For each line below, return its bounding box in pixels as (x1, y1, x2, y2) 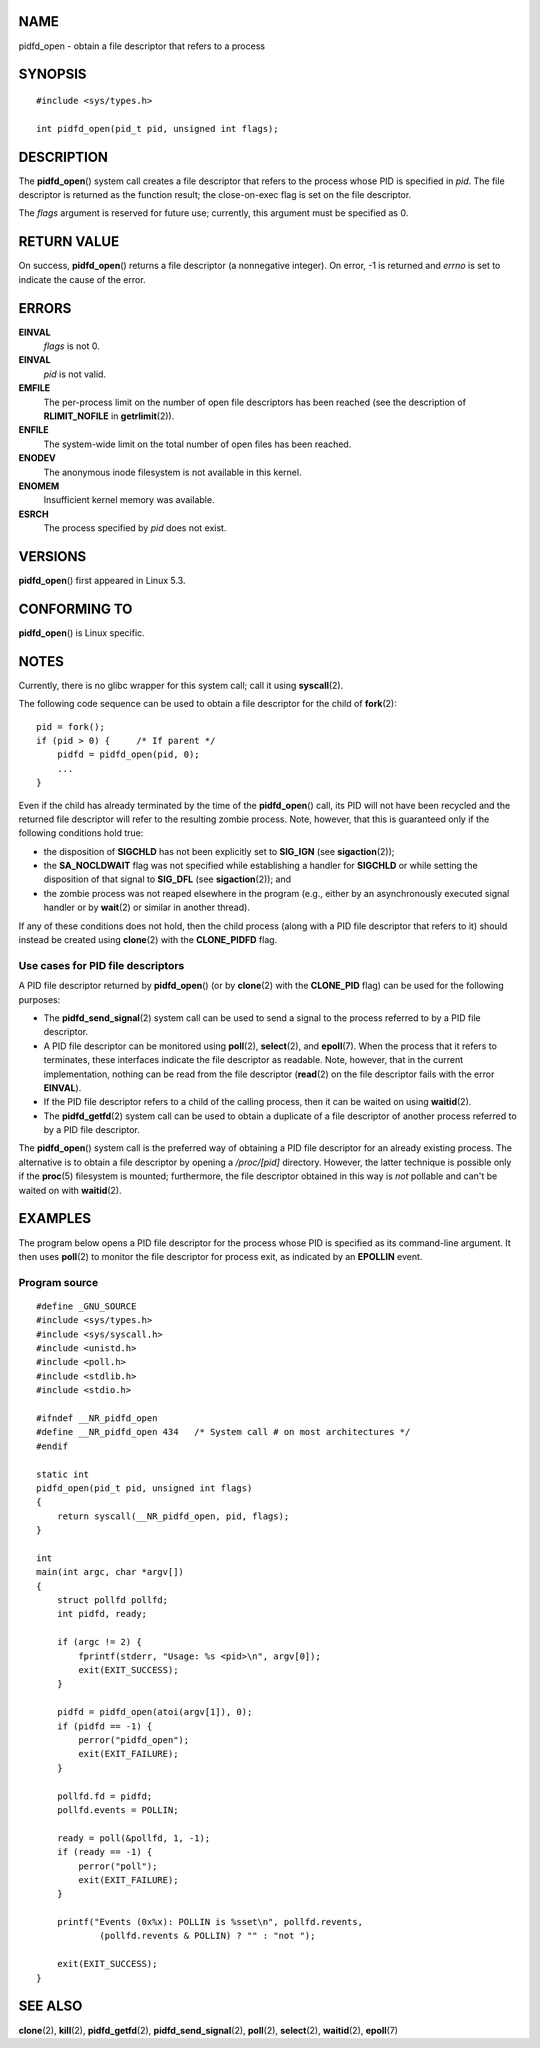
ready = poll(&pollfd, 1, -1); (56, 1832, 211, 1844)
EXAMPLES (18, 1210, 92, 1227)
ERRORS (18, 300, 72, 317)
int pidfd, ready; (56, 1608, 148, 1620)
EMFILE (18, 382, 51, 394)
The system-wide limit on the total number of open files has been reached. (43, 438, 352, 450)
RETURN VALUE (18, 233, 120, 250)
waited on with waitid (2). (18, 1184, 122, 1196)
